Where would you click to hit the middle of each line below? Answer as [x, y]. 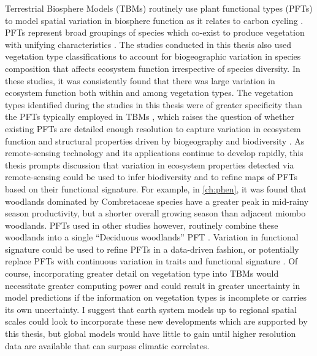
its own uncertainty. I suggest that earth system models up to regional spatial [151, 309]
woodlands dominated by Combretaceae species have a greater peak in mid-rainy [157, 201]
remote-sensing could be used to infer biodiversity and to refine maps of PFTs [151, 177]
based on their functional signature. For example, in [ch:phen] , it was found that [156, 188]
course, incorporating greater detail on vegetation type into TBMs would [142, 273]
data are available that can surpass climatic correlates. [107, 345]
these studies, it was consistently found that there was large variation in [140, 80]
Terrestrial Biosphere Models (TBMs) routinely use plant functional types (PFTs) [159, 8]
